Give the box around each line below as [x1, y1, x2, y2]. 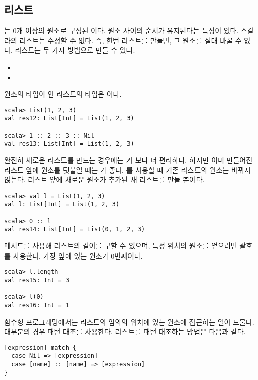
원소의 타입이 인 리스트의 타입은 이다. [4, 89, 122, 99]
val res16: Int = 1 [4, 301, 69, 309]
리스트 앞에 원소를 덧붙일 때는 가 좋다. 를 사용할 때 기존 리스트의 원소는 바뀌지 [4, 164, 251, 175]
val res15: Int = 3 [4, 276, 69, 284]
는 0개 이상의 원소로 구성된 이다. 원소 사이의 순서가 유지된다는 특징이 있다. [4, 25, 239, 36]
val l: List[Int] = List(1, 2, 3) [4, 201, 120, 208]
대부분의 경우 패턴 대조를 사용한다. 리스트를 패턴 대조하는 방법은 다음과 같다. [4, 326, 246, 337]
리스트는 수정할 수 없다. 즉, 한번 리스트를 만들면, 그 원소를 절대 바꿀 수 [19, 35, 242, 45]
